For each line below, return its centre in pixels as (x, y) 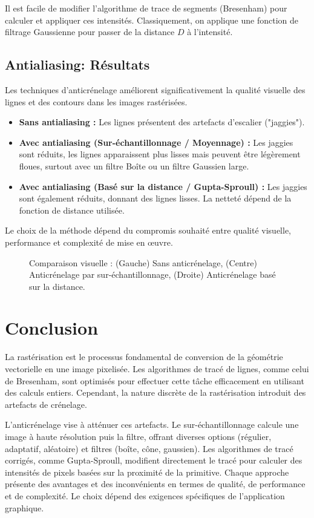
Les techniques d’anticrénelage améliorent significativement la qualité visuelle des (155, 89)
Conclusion (52, 328)
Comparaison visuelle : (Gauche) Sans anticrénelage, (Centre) (143, 262)
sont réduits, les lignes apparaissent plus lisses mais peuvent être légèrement (160, 154)
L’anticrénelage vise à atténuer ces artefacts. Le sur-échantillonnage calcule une (152, 425)
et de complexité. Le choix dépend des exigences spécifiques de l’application (145, 495)
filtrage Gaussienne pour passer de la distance (90, 32)
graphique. (25, 507)
